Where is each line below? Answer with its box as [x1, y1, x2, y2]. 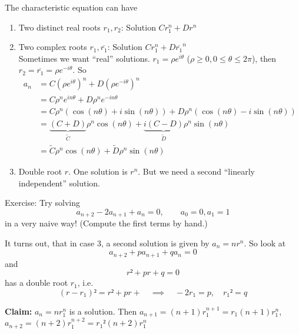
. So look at [244, 236, 286, 249]
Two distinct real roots [18, 21, 101, 33]
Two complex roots [18, 41, 87, 53]
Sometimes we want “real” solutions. [18, 52, 150, 64]
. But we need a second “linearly [138, 165, 255, 177]
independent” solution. [18, 176, 100, 189]
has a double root [5, 276, 68, 289]
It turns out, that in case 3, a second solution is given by [5, 236, 210, 249]
